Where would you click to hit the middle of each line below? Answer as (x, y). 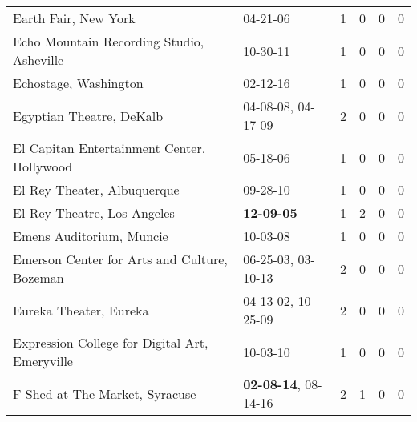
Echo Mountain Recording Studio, (109, 41)
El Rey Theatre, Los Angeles (94, 213)
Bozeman (38, 277)
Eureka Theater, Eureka (81, 310)
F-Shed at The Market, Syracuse (105, 393)
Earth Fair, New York (74, 18)
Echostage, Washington (78, 83)
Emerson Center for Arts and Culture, (120, 259)
